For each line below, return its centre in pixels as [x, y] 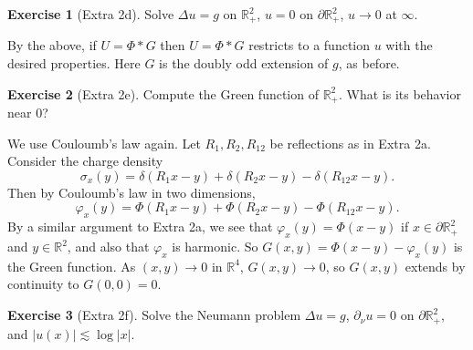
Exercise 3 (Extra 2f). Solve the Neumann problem [154, 315]
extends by [435, 266]
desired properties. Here [74, 63]
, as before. [369, 63]
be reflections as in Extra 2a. [350, 143]
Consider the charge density [85, 161]
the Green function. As [72, 266]
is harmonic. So [215, 247]
